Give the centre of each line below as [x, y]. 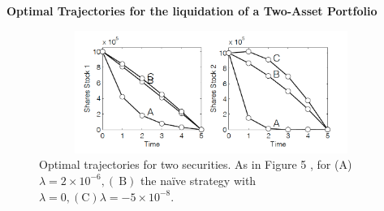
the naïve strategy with [198, 180]
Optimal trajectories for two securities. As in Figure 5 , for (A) [196, 164]
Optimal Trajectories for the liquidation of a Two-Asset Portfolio [192, 11]
